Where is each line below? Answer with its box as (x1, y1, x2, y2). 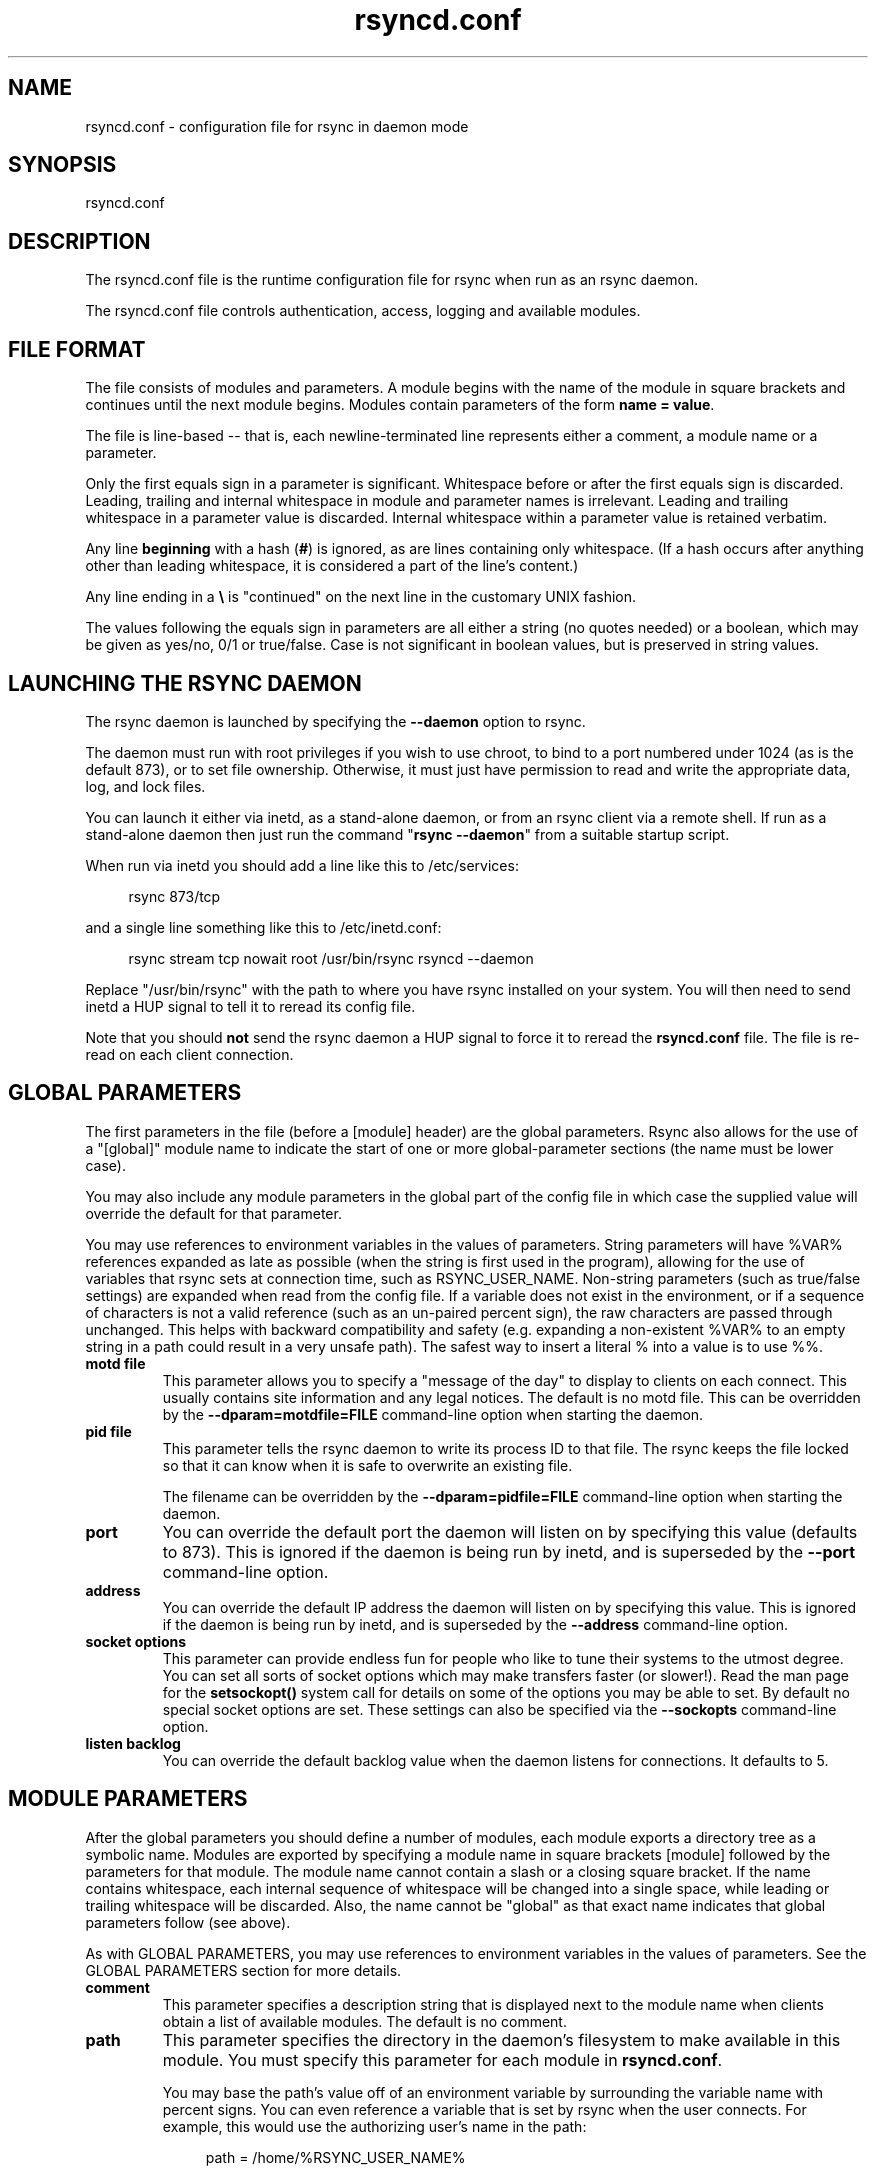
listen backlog (85, 1734, 181, 1752)
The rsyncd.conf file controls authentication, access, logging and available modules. (85, 302, 641, 320)
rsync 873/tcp (128, 887, 221, 905)
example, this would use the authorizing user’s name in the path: (162, 2117, 587, 2135)
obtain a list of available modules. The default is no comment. (162, 2012, 567, 2030)
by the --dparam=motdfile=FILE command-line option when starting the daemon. (162, 1405, 704, 1423)
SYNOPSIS (8, 152, 117, 178)
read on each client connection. (85, 1045, 294, 1063)
